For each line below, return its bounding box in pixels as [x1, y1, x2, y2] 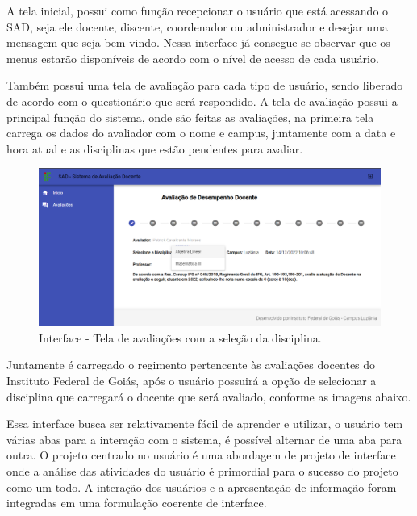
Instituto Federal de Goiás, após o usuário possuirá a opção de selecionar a [6, 371, 377, 388]
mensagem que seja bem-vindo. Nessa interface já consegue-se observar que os [6, 34, 390, 51]
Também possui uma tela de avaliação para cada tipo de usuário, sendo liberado [6, 77, 403, 94]
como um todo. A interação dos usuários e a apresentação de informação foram [6, 478, 397, 495]
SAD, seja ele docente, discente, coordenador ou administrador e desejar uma [6, 18, 388, 35]
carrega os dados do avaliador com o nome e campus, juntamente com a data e [6, 124, 396, 141]
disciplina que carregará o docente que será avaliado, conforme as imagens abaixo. [6, 388, 411, 405]
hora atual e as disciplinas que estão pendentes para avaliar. [6, 140, 303, 157]
